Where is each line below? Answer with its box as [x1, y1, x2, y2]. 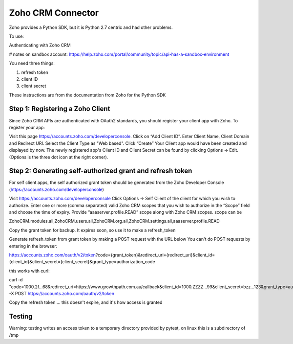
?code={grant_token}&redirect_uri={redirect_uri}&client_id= [95, 252, 215, 258]
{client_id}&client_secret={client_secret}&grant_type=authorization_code [9, 259, 156, 265]
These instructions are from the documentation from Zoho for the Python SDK [9, 92, 166, 98]
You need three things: [9, 60, 55, 66]
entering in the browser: [9, 243, 58, 249]
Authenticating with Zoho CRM [9, 42, 71, 48]
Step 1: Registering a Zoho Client [9, 105, 110, 113]
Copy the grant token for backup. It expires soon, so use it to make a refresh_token [9, 227, 176, 233]
